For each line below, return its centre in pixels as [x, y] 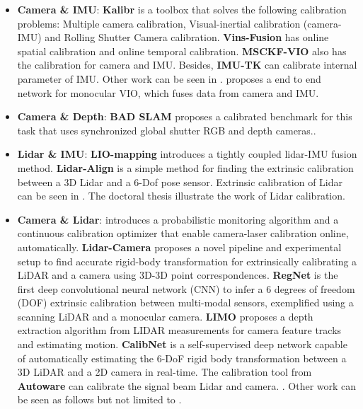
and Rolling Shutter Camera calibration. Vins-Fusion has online [187, 37]
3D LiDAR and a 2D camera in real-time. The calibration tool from [165, 372]
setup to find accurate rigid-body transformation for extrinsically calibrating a [187, 261]
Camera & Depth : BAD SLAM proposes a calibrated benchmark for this [185, 116]
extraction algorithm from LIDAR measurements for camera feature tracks [179, 330]
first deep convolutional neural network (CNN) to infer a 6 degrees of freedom [186, 288]
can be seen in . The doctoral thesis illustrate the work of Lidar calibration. [181, 196]
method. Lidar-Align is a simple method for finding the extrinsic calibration [185, 167]
